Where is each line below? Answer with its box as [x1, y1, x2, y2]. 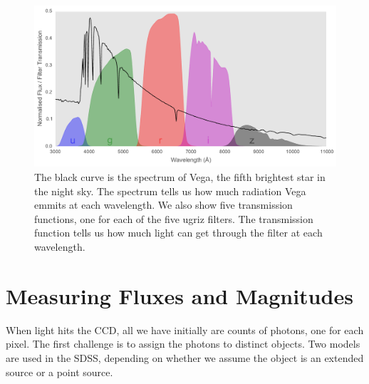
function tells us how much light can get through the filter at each [34, 225, 323, 240]
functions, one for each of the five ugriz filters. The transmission [34, 211, 313, 226]
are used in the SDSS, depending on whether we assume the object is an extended [6, 350, 364, 365]
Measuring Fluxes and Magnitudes [6, 281, 353, 310]
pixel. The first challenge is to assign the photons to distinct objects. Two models [6, 336, 360, 351]
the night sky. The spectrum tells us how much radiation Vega [34, 183, 306, 198]
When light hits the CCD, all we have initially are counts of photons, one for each [6, 322, 364, 337]
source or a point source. [6, 364, 113, 379]
